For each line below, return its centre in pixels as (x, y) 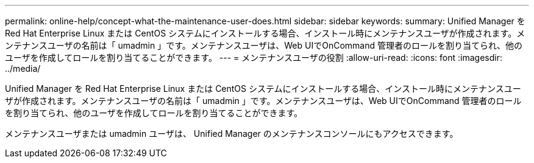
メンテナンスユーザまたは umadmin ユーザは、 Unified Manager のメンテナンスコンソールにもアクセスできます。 (232, 134)
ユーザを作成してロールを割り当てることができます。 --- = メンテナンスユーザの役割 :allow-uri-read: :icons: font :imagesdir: (254, 57)
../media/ (23, 68)
